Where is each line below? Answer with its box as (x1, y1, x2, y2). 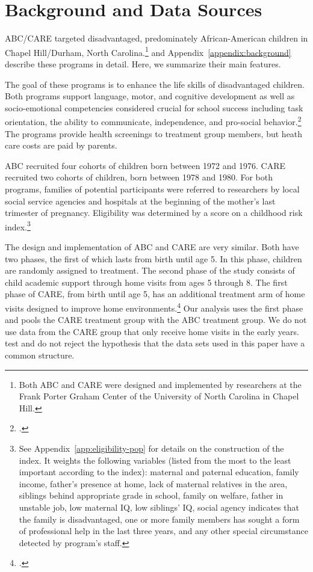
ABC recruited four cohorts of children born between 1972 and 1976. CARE (5, 159, 286, 171)
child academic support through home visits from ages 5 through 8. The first (5, 275, 288, 288)
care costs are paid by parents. (5, 139, 117, 152)
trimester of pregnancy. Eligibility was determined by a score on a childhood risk (5, 206, 303, 219)
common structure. (5, 349, 75, 361)
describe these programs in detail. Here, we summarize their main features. (5, 57, 281, 70)
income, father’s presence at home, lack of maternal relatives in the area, (19, 477, 288, 490)
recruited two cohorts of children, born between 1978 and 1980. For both (5, 171, 273, 183)
